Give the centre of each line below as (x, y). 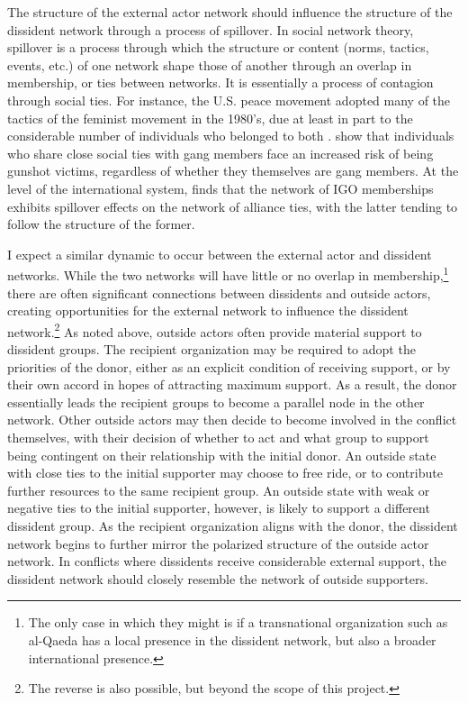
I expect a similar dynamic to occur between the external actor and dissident (220, 254)
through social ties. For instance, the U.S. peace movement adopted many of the (229, 100)
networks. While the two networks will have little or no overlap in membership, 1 (228, 274)
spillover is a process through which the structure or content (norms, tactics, (218, 47)
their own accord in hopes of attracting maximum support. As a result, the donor (232, 384)
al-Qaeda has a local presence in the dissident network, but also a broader (232, 639)
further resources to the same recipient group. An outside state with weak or (219, 490)
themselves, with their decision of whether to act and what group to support (218, 437)
